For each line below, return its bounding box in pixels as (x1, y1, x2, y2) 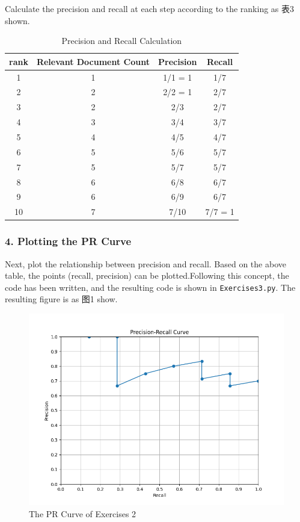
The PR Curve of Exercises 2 (29, 507, 136, 520)
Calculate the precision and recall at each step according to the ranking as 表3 (5, 2, 295, 14)
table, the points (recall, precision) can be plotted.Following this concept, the (5, 269, 289, 282)
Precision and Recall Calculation (61, 34, 182, 47)
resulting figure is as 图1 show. (5, 293, 118, 305)
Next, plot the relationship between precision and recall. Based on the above (5, 257, 286, 270)
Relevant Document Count (36, 55, 150, 67)
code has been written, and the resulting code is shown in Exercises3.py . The (5, 281, 296, 293)
